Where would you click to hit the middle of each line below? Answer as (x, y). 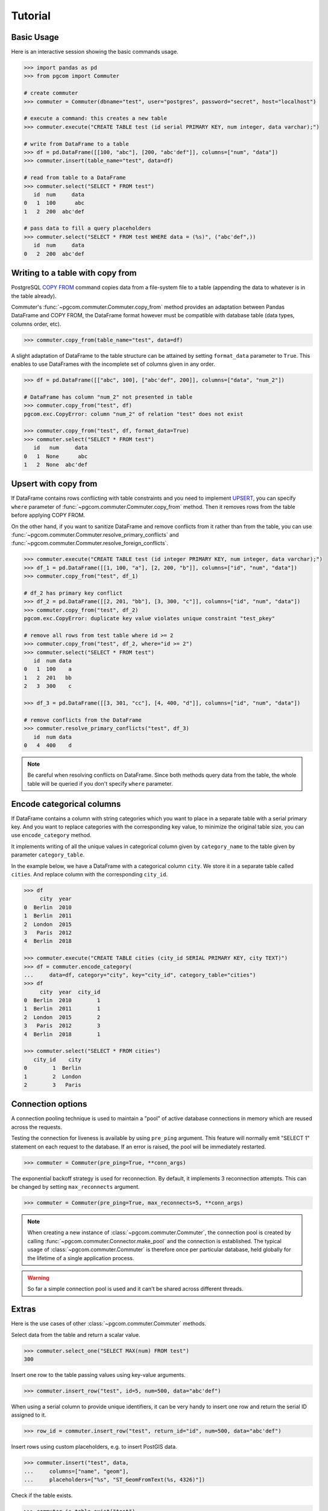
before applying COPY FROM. (48, 515)
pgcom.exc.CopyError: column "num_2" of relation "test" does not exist (134, 414)
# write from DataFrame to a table (76, 144)
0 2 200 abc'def (54, 254)
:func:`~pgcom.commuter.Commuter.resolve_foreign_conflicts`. (90, 543)
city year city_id (70, 992)
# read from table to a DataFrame (75, 178)
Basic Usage (35, 37)
